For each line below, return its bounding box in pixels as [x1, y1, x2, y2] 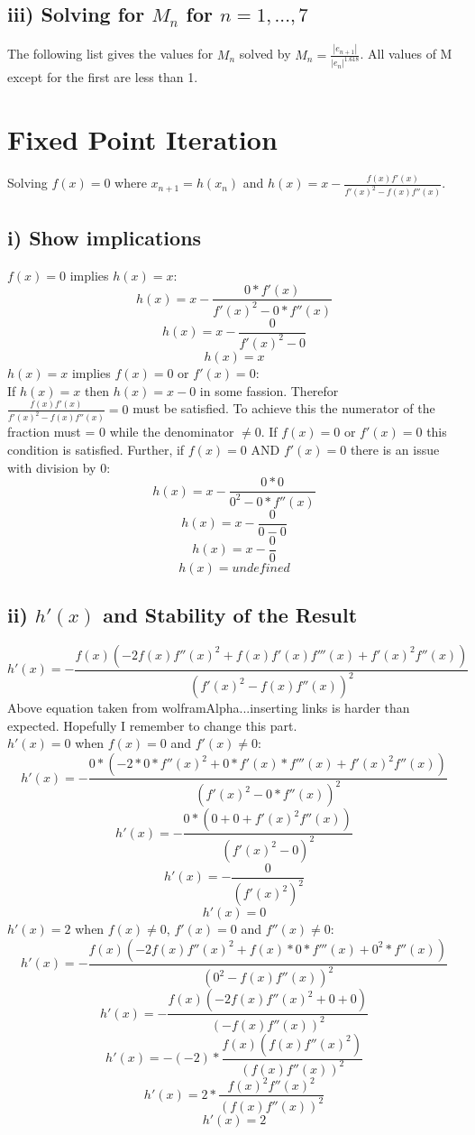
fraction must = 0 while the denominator [7, 422, 234, 441]
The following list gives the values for [7, 44, 214, 63]
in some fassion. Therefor [199, 381, 339, 400]
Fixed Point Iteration [7, 121, 278, 158]
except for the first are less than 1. [7, 68, 198, 87]
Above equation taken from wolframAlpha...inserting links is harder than [7, 698, 410, 717]
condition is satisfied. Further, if [7, 440, 185, 458]
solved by [239, 44, 291, 63]
